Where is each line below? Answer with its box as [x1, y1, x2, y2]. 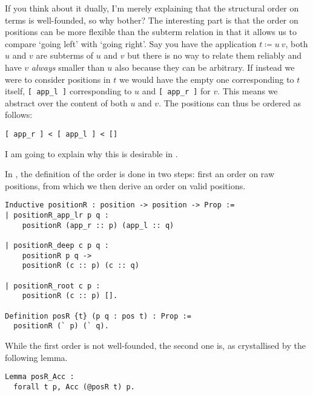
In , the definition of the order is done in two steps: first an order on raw [5, 167, 275, 180]
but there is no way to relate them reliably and [127, 49, 302, 62]
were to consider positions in [5, 73, 111, 85]
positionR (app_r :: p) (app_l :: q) [22, 221, 174, 230]
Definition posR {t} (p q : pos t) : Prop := [5, 311, 191, 320]
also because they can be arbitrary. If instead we [114, 60, 295, 73]
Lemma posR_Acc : [5, 372, 74, 381]
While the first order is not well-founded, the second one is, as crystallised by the [5, 339, 306, 351]
